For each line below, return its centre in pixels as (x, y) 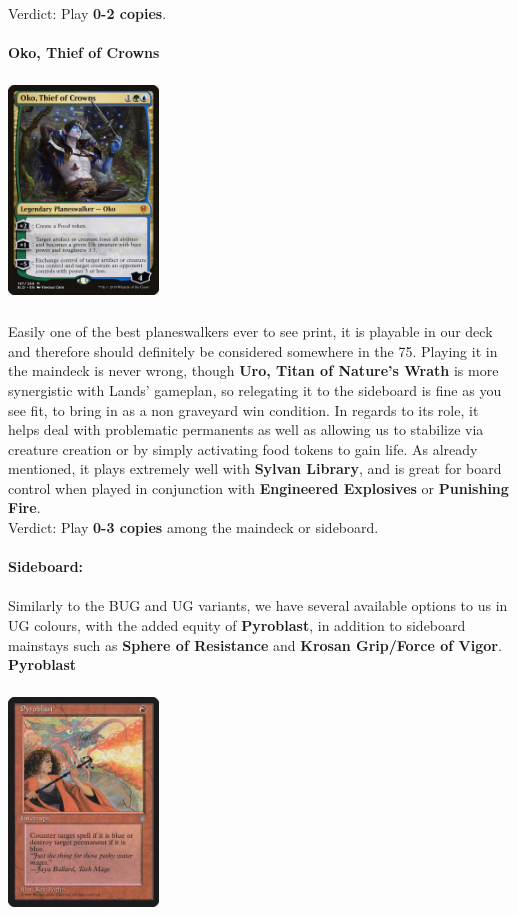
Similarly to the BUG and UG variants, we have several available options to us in (258, 605)
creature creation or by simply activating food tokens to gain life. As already (243, 448)
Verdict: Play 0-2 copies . (87, 13)
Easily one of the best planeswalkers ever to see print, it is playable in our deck (250, 331)
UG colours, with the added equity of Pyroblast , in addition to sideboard (237, 625)
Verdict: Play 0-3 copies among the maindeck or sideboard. (193, 527)
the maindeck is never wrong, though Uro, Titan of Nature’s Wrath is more (253, 370)
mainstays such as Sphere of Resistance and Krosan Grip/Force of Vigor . (255, 644)
